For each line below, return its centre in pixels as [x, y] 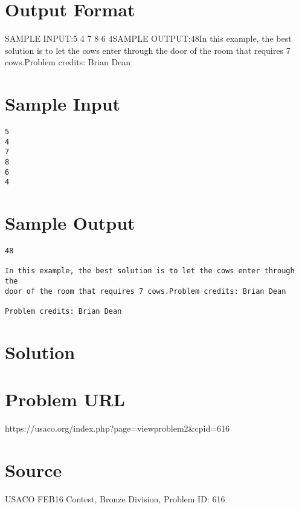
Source [34, 469]
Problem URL [65, 399]
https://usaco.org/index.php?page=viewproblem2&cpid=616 [117, 428]
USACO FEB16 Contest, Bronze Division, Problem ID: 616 [115, 498]
